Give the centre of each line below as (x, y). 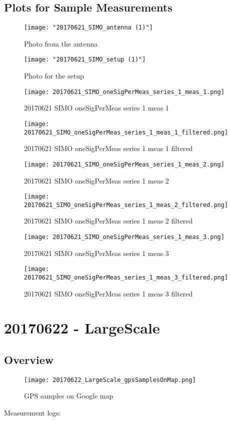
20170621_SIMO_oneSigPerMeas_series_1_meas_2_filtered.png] (126, 205)
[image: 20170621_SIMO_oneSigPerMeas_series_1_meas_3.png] (124, 237)
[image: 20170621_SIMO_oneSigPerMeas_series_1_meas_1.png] (124, 92)
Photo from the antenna (61, 43)
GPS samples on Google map (69, 396)
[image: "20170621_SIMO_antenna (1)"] (88, 28)
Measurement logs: (32, 412)
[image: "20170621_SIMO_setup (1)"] (85, 60)
